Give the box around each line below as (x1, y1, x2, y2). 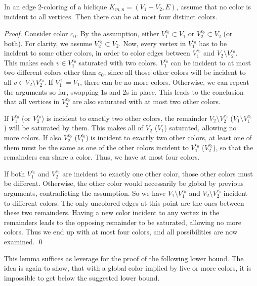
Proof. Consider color (4, 28, 68, 39)
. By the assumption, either (76, 28, 159, 39)
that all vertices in (4, 96, 60, 107)
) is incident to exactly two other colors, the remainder (41, 113, 207, 123)
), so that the (213, 142, 253, 152)
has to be (199, 38, 227, 48)
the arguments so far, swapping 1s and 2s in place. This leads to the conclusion (4, 86, 244, 97)
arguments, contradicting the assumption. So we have (4, 187, 166, 198)
